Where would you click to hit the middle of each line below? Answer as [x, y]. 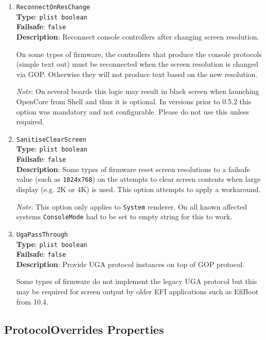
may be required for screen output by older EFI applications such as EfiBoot [137, 291]
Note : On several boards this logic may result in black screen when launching [138, 91]
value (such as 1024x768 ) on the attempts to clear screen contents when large [138, 179]
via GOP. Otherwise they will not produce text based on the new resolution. [137, 74]
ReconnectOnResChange [53, 7]
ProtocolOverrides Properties [84, 329]
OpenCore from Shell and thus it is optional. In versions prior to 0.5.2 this [134, 101]
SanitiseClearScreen [51, 139]
